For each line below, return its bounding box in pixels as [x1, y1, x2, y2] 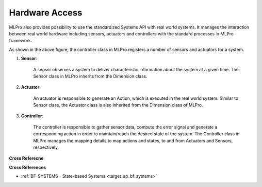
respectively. [33, 144, 59, 150]
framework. [9, 38, 33, 44]
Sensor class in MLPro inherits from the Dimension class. [33, 73, 147, 79]
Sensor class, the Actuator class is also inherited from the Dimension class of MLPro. [33, 102, 203, 108]
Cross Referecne [9, 156, 44, 161]
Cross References [9, 164, 46, 170]
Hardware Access [9, 7, 82, 18]
